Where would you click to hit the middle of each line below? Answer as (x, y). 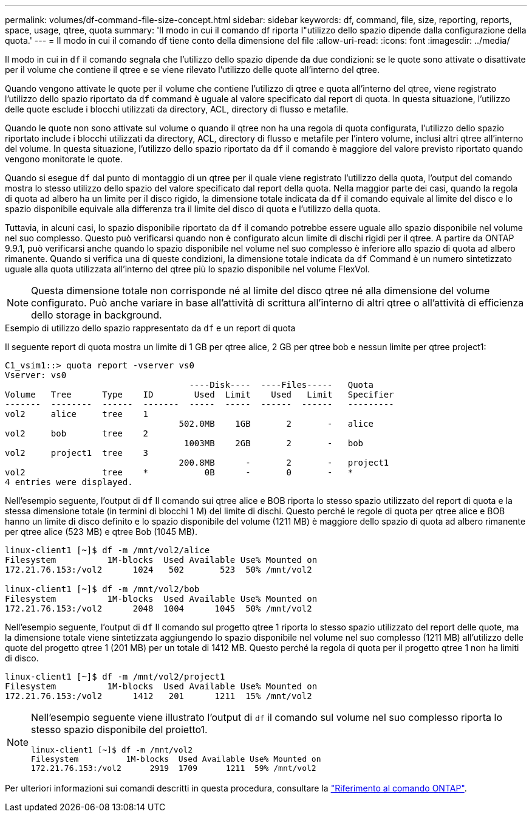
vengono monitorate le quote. (64, 159)
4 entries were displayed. (69, 482)
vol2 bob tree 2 (77, 433)
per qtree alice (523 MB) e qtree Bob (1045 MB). (101, 532)
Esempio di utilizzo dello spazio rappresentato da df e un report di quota (150, 328)
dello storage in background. (97, 315)
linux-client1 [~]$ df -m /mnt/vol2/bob (102, 589)
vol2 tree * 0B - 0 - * (179, 472)
